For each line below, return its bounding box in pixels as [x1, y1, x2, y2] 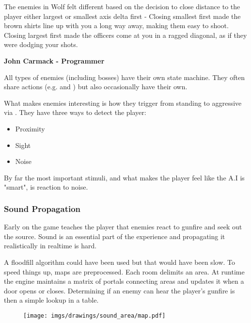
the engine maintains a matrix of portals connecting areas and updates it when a [4, 276, 244, 286]
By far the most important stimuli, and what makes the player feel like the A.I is [4, 172, 245, 182]
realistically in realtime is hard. [4, 241, 97, 251]
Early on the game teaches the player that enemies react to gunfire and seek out [4, 222, 242, 232]
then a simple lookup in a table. [4, 295, 99, 305]
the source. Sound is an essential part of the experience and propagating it [4, 231, 225, 241]
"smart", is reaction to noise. [4, 182, 88, 192]
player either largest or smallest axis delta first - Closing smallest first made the [4, 11, 241, 21]
